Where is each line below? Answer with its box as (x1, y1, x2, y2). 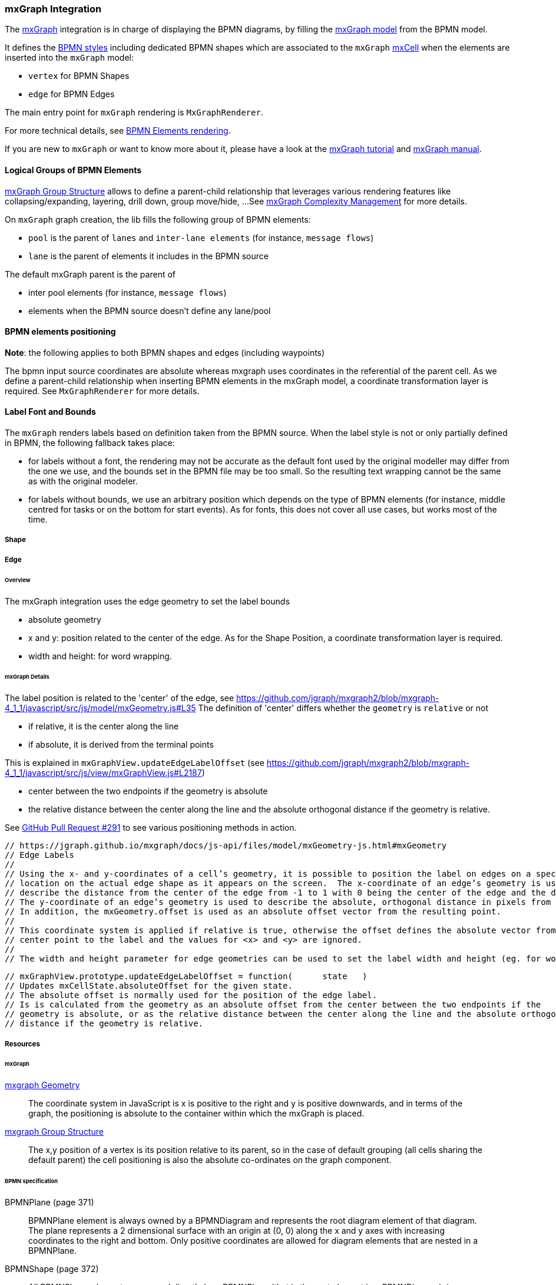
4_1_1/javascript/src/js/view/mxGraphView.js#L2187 (5, 768, 202, 778)
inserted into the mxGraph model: (5, 52, 134, 63)
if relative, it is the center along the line (28, 721, 179, 732)
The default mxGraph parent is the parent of (5, 269, 176, 279)
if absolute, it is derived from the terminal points (28, 739, 214, 750)
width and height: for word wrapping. (28, 650, 172, 661)
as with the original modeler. (28, 476, 138, 487)
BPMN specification (5, 1178, 58, 1185)
